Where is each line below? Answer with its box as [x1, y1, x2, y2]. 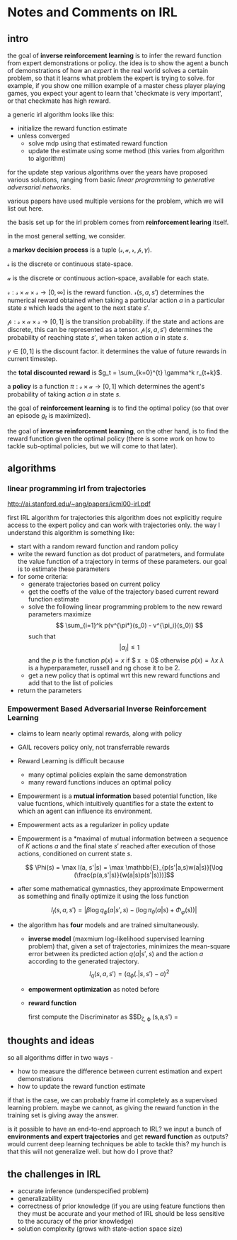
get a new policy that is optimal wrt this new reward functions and [28, 671, 221, 680]
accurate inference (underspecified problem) [17, 1187, 149, 1195]
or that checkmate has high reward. [7, 96, 111, 105]
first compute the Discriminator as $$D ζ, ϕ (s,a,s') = [28, 1012, 178, 1022]
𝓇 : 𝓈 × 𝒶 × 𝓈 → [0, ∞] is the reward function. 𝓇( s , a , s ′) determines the [7, 288, 204, 297]
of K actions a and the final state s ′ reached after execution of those [17, 841, 216, 850]
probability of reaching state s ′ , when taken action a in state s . [7, 333, 189, 341]
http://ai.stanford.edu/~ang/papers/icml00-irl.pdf [7, 499, 151, 508]
